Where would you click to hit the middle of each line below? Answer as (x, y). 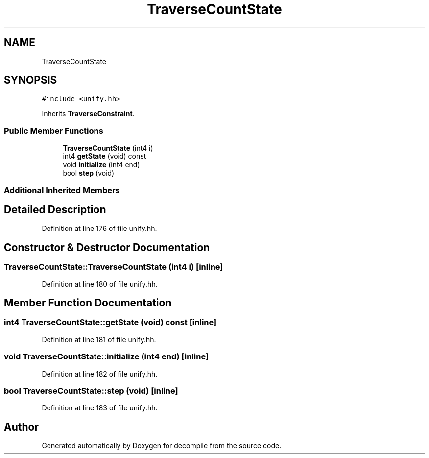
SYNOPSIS (31, 80)
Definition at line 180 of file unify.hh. (100, 284)
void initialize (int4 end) (101, 165)
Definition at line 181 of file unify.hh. (99, 339)
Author (21, 427)
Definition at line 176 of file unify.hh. (99, 229)
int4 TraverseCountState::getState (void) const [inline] (110, 322)
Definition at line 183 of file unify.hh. (100, 408)
